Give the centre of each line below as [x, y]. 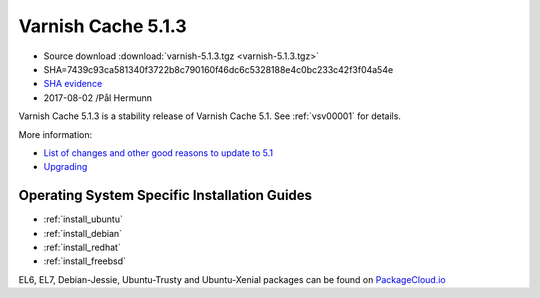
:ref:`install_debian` [83, 233]
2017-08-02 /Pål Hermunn [97, 97]
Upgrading [65, 167]
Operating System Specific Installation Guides [165, 195]
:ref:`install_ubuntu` [83, 219]
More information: [55, 134]
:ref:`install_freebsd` [85, 261]
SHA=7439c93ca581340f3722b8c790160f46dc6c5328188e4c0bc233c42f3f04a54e [218, 69]
